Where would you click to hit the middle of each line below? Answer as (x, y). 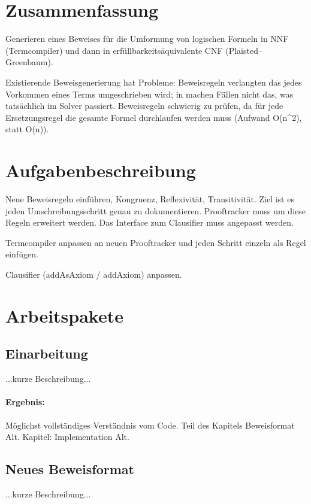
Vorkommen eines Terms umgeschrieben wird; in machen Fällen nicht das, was (150, 94)
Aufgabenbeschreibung (101, 170)
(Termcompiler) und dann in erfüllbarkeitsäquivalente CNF (114, 50)
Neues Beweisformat (70, 469)
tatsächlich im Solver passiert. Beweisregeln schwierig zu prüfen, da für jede (144, 106)
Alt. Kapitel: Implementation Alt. (67, 437)
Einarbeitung (47, 353)
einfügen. (22, 254)
